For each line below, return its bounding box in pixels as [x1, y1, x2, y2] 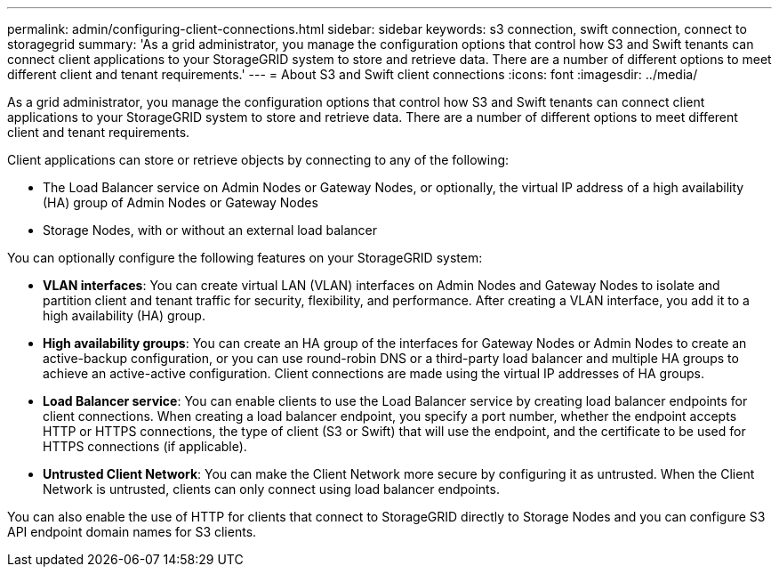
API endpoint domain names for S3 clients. [7, 524, 257, 539]
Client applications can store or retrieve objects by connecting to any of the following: [7, 152, 510, 167]
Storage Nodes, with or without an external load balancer [43, 222, 378, 238]
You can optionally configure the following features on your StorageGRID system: [7, 250, 483, 265]
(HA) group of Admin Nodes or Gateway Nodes [43, 195, 318, 210]
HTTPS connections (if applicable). [43, 439, 247, 454]
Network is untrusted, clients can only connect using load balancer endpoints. [43, 481, 500, 497]
